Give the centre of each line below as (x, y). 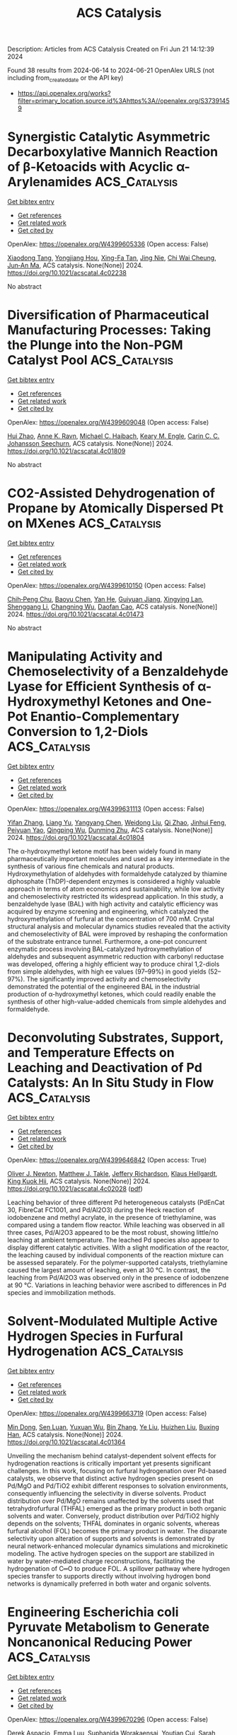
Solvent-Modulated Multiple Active (112, 1321)
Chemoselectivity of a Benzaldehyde (118, 671)
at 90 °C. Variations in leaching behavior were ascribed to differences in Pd (117, 1285)
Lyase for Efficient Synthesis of (101, 686)
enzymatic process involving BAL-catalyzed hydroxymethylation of (105, 949)
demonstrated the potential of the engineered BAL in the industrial (104, 986)
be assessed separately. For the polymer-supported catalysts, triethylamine (117, 1262)
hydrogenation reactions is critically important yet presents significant (109, 1463)
